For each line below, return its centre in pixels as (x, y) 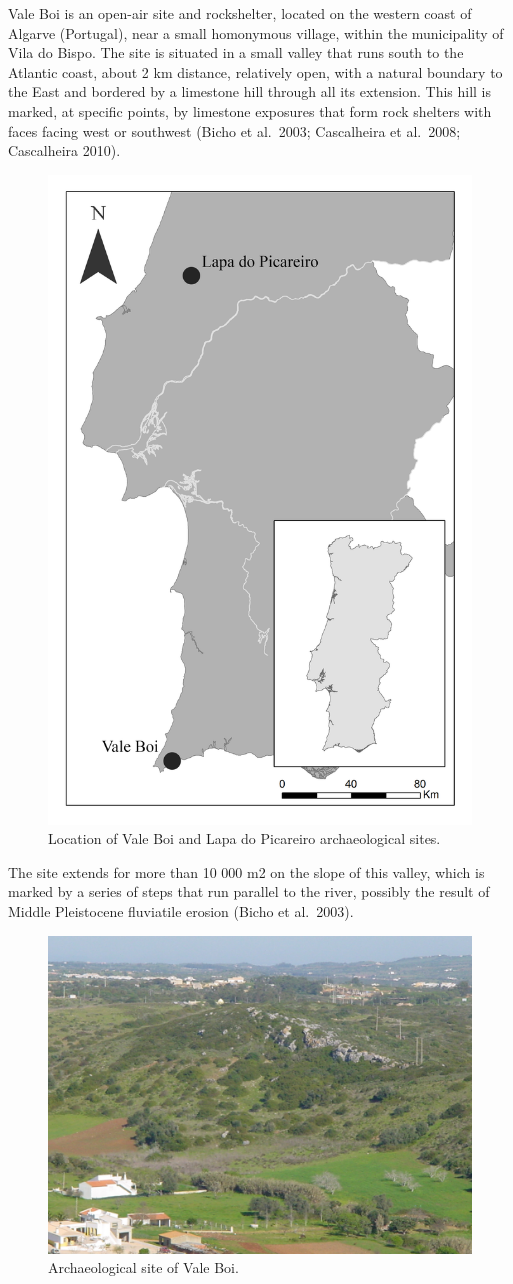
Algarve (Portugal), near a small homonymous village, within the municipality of (256, 32)
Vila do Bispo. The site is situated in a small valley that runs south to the (236, 52)
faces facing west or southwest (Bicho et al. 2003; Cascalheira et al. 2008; (234, 130)
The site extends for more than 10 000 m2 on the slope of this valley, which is (246, 871)
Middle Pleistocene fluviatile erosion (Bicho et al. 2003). (181, 911)
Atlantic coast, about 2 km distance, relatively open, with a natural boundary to (255, 71)
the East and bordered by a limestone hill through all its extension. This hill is (250, 91)
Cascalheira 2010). (64, 150)
